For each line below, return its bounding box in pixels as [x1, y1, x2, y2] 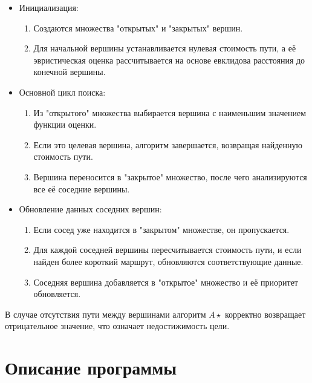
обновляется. [33, 287, 81, 300]
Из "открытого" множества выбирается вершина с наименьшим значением [33, 106, 307, 119]
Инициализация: [19, 1, 79, 13]
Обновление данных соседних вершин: [19, 203, 162, 215]
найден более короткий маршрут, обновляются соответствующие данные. [33, 255, 304, 267]
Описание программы [5, 355, 177, 380]
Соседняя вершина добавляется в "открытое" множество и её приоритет [33, 275, 298, 288]
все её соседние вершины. [33, 182, 130, 195]
